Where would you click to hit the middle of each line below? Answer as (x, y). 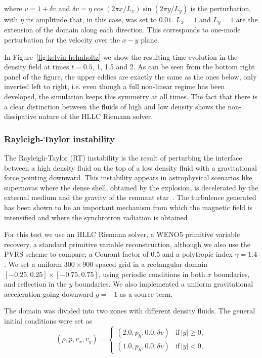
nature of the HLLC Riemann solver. (96, 116)
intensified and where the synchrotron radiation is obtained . (99, 217)
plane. (150, 40)
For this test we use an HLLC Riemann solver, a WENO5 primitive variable (122, 234)
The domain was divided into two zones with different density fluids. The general (130, 311)
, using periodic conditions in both (152, 274)
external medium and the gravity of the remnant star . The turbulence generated (130, 197)
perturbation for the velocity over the (62, 40)
